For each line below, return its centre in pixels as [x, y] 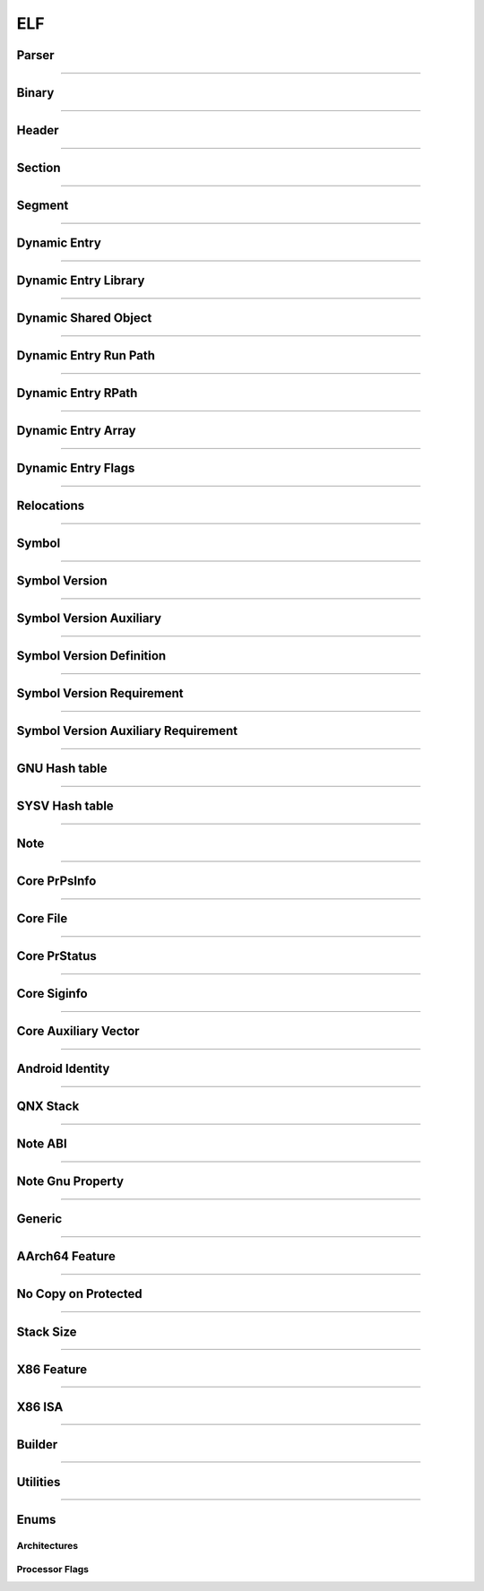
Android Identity [63, 1069]
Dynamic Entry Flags [76, 468]
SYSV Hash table [65, 806]
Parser [35, 55]
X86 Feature [52, 1369]
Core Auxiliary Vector [78, 1031]
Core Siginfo [52, 994]
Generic [39, 1219]
